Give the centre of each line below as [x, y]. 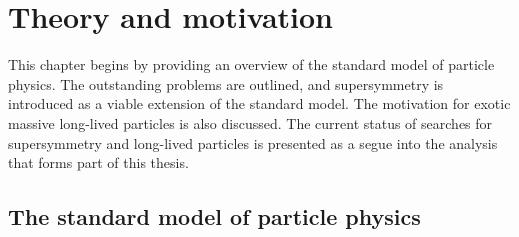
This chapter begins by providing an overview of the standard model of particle [251, 64]
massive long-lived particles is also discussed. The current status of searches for [250, 122]
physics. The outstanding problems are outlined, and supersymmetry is [226, 83]
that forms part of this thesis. [98, 162]
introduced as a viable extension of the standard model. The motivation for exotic [259, 103]
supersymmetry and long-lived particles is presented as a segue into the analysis [253, 142]
